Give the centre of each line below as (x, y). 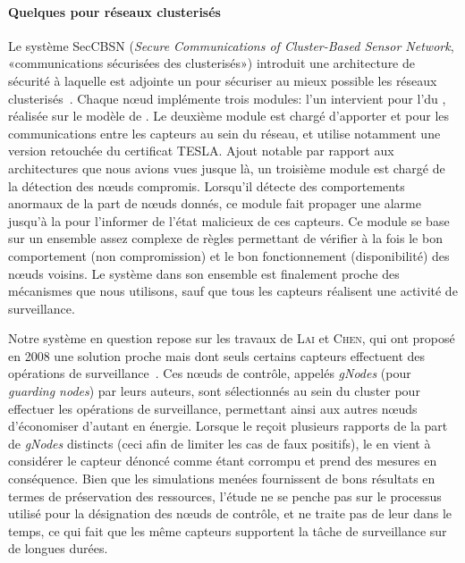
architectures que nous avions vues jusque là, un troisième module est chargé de (227, 168)
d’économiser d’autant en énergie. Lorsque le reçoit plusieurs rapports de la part (228, 426)
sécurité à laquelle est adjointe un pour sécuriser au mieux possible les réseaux (223, 80)
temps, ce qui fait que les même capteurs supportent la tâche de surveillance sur (228, 530)
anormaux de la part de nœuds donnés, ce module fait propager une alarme (215, 203)
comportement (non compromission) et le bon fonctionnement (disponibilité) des (229, 255)
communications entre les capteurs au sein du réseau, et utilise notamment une (224, 133)
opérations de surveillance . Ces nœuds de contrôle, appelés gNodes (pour (210, 373)
